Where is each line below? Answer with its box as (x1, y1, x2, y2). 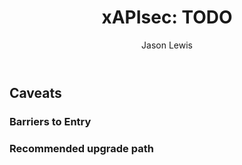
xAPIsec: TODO (101, 6, 233, 29)
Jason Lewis (141, 39, 193, 51)
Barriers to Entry (9, 114, 92, 128)
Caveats (9, 84, 62, 101)
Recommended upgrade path (9, 141, 154, 155)
